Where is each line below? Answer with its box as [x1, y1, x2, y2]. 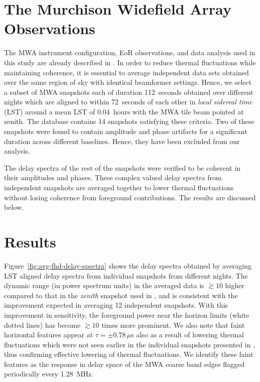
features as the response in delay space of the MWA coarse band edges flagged [4, 358, 244, 369]
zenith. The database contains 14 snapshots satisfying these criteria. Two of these [4, 116, 254, 126]
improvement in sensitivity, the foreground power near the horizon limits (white [4, 309, 249, 320]
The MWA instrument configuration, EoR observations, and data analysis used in [4, 47, 255, 58]
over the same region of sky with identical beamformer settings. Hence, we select [4, 77, 252, 87]
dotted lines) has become [4, 319, 81, 330]
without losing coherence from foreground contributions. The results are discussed [4, 192, 256, 202]
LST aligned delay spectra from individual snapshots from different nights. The [4, 270, 248, 281]
